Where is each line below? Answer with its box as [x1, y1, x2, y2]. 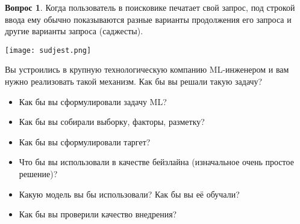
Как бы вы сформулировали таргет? [19, 135, 151, 148]
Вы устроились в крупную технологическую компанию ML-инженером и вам [5, 63, 289, 76]
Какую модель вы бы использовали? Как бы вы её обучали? [19, 187, 240, 200]
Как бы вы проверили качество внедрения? [19, 208, 177, 220]
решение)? [19, 168, 58, 180]
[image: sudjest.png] [5, 46, 92, 55]
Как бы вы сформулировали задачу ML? [19, 95, 167, 107]
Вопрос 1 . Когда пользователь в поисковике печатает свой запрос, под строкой [5, 1, 295, 13]
